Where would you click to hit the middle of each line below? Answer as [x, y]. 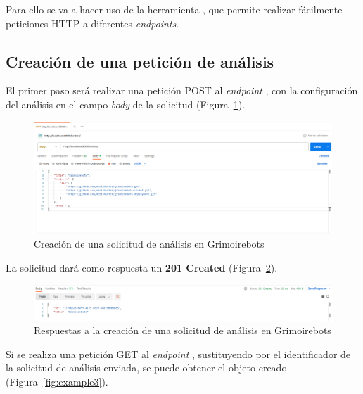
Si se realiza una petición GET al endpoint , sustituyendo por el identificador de [178, 354]
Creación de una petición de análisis [140, 61]
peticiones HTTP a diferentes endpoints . [93, 23]
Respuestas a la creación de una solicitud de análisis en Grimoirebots [183, 330]
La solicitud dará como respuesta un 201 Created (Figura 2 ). [142, 267]
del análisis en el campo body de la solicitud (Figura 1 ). [126, 104]
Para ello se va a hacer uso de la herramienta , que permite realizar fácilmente [174, 9]
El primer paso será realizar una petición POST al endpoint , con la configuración [182, 90]
